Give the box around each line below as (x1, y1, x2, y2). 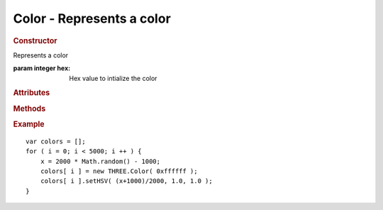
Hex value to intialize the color (69, 74, 157, 82)
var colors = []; (26, 137, 86, 145)
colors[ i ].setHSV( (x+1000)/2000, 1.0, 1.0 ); (40, 177, 213, 185)
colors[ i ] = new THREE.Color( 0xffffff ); (40, 167, 198, 175)
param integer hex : (13, 64, 71, 72)
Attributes (13, 88, 50, 98)
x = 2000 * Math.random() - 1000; (40, 157, 161, 165)
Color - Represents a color (13, 11, 172, 26)
